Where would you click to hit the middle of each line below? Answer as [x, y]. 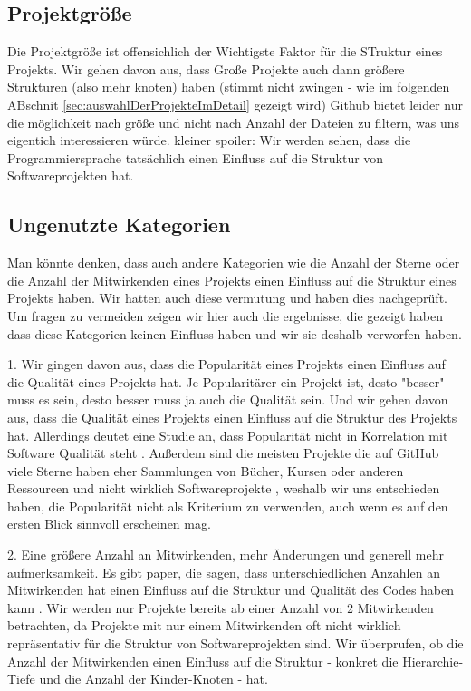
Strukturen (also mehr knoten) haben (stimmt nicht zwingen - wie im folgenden [229, 87]
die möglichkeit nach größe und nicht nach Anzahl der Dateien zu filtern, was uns [234, 122]
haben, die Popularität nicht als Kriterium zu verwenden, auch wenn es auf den [228, 506]
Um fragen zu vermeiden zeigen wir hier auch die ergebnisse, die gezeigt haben [225, 315]
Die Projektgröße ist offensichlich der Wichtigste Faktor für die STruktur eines [225, 51]
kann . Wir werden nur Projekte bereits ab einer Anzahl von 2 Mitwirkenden [221, 607]
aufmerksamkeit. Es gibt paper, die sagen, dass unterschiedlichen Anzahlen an [224, 572]
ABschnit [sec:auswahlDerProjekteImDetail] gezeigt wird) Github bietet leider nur [235, 104]
